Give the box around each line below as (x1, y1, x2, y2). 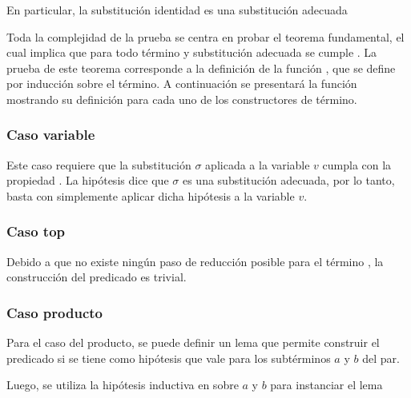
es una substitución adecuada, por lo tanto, (182, 172, 395, 189)
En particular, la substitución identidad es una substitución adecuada (6, 2, 348, 18)
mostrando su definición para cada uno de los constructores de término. (6, 90, 357, 107)
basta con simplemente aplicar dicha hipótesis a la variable (6, 187, 295, 204)
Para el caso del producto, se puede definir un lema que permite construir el (6, 334, 380, 351)
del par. (362, 349, 400, 366)
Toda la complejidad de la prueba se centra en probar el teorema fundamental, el (6, 28, 405, 45)
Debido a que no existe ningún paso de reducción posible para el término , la (6, 253, 384, 269)
